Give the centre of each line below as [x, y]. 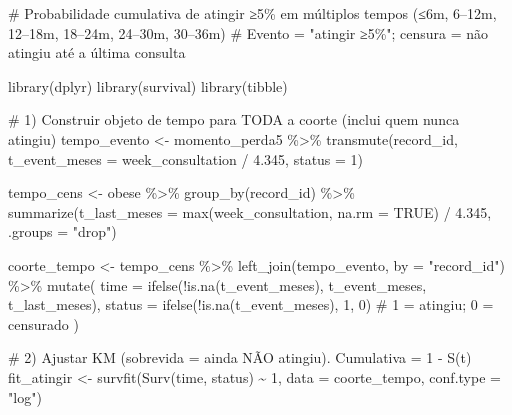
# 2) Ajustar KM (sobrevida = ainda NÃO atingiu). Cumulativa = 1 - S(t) [240, 357]
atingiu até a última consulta [97, 52]
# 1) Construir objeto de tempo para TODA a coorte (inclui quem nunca [234, 119]
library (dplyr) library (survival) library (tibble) [148, 85]
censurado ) [43, 323]
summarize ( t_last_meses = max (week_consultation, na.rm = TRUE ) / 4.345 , [250, 211]
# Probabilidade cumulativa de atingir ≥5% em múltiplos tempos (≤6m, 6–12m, [252, 13]
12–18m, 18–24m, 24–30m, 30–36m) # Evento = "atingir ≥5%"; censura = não [248, 32]
